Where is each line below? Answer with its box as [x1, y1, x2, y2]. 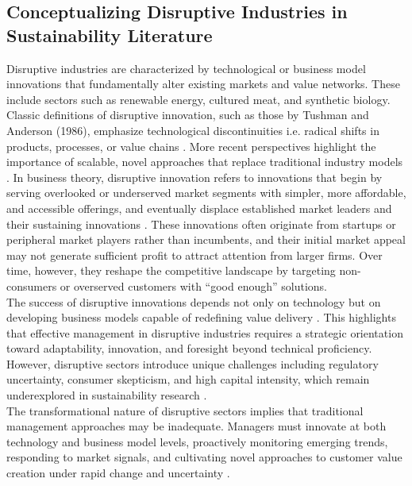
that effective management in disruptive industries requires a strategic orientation [6, 324, 403, 341]
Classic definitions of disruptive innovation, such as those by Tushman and [6, 106, 369, 123]
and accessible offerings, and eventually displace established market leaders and [6, 199, 392, 216]
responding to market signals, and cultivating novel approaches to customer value [6, 449, 402, 465]
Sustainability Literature [6, 22, 213, 47]
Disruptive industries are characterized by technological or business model [6, 60, 366, 76]
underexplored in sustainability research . [6, 387, 207, 403]
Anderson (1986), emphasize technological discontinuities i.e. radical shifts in [6, 121, 379, 138]
